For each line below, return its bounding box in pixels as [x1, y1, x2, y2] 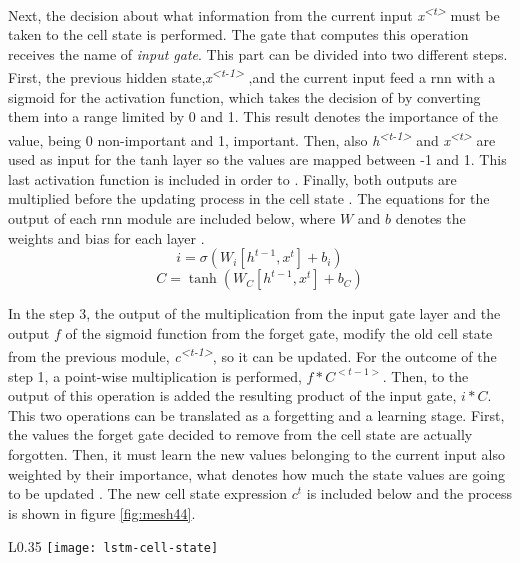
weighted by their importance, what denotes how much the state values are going [8, 463, 505, 484]
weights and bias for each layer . [8, 227, 205, 248]
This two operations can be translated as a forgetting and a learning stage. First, [8, 404, 505, 425]
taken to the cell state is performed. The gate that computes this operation [8, 24, 469, 45]
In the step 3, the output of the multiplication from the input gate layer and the [8, 303, 501, 324]
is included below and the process [306, 483, 513, 504]
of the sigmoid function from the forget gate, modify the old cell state [65, 322, 493, 343]
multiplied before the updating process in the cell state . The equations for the [8, 188, 490, 209]
